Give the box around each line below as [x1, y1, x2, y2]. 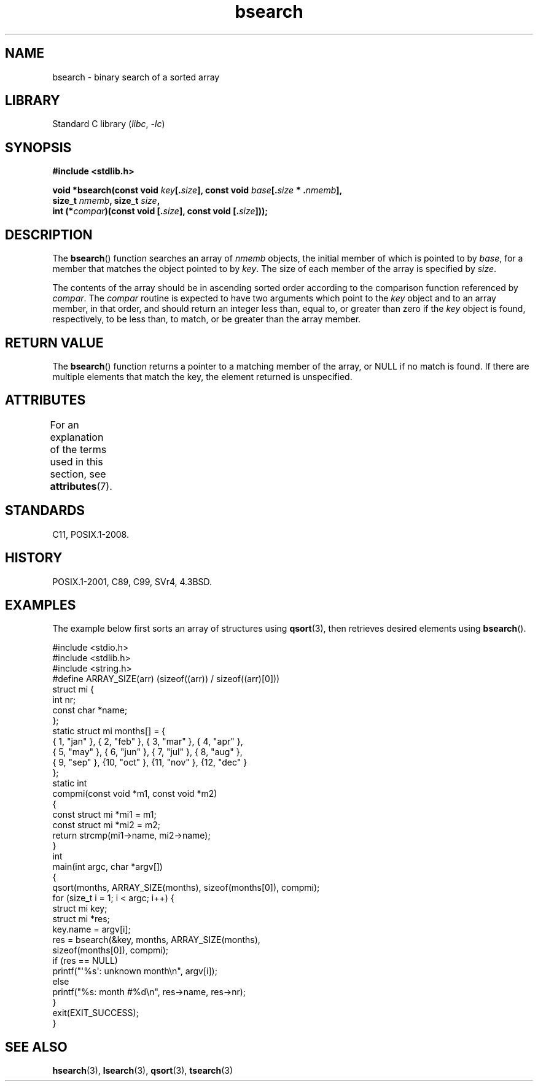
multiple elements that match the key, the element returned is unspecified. [52, 371, 353, 382]
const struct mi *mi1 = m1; [52, 809, 157, 820]
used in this [50, 455, 103, 468]
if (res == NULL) [52, 955, 118, 966]
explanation [50, 430, 104, 443]
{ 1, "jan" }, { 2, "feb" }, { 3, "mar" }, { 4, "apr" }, [52, 736, 243, 747]
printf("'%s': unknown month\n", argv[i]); [52, 966, 217, 977]
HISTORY [5, 550, 63, 566]
